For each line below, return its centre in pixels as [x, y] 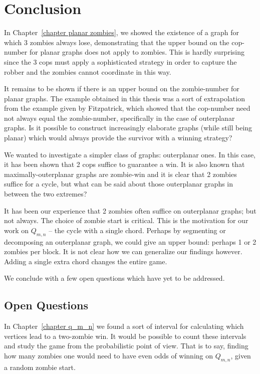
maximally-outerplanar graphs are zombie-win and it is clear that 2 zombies [120, 174]
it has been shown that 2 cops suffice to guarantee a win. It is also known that [124, 164]
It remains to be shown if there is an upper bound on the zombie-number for [122, 88]
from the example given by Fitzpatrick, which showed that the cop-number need [127, 108]
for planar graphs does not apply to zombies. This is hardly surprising [137, 52]
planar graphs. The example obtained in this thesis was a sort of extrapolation [124, 98]
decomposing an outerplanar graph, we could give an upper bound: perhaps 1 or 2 [130, 241]
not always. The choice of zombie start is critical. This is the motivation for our [126, 220]
